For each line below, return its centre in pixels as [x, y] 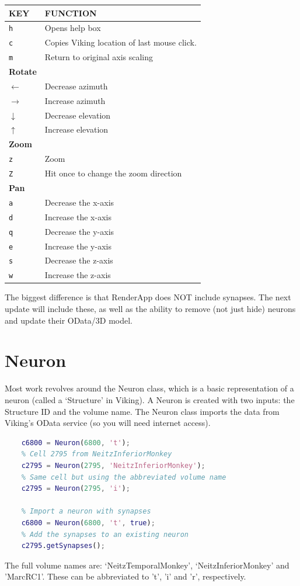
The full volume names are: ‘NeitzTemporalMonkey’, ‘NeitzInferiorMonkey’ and [147, 565]
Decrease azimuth [76, 86]
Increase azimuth [75, 100]
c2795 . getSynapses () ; [63, 546]
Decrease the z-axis [79, 260]
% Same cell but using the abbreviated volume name [124, 477]
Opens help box [73, 28]
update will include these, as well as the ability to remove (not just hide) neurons [150, 309]
